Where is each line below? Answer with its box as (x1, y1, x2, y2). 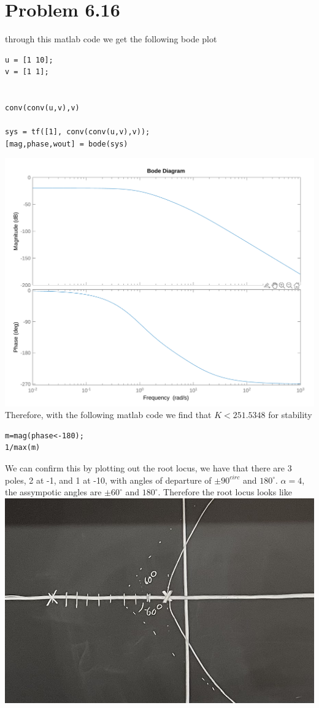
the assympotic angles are (5, 485, 102, 498)
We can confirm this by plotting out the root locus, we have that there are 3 (5, 461, 292, 474)
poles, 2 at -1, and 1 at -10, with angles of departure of (5, 473, 212, 486)
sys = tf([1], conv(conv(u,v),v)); (5, 128, 150, 137)
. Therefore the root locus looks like (158, 485, 292, 498)
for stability (268, 408, 312, 421)
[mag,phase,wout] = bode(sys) (5, 139, 128, 148)
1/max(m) (5, 443, 40, 452)
